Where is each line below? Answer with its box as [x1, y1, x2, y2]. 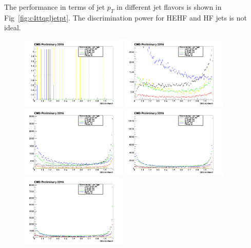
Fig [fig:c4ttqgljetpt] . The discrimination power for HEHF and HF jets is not [4, 12, 247, 23]
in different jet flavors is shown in [117, 2, 222, 12]
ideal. [4, 22, 21, 33]
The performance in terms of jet [4, 2, 105, 12]
